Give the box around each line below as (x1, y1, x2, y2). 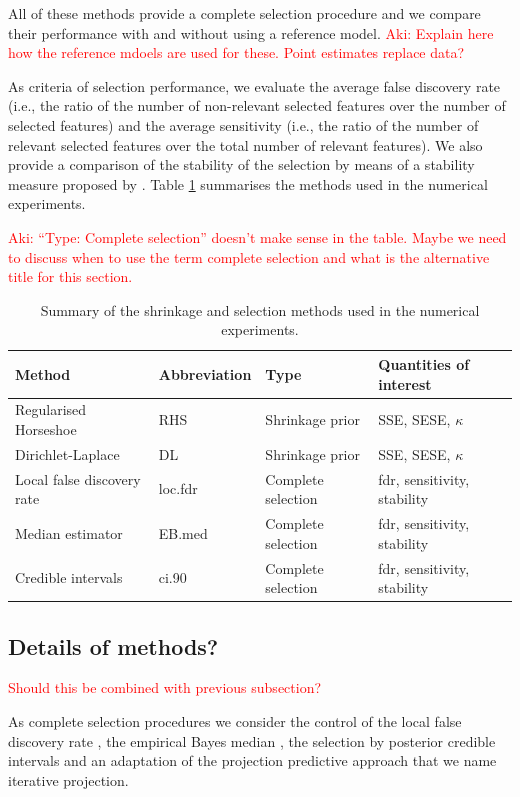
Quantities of (378, 353, 470, 374)
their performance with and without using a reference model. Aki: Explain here (8, 22, 494, 43)
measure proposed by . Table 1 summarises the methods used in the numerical (8, 173, 488, 194)
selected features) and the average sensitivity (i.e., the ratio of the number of (8, 114, 479, 135)
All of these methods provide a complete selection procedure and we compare (8, 3, 481, 23)
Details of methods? (8, 630, 219, 661)
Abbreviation (158, 363, 252, 384)
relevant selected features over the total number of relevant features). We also (8, 134, 483, 155)
